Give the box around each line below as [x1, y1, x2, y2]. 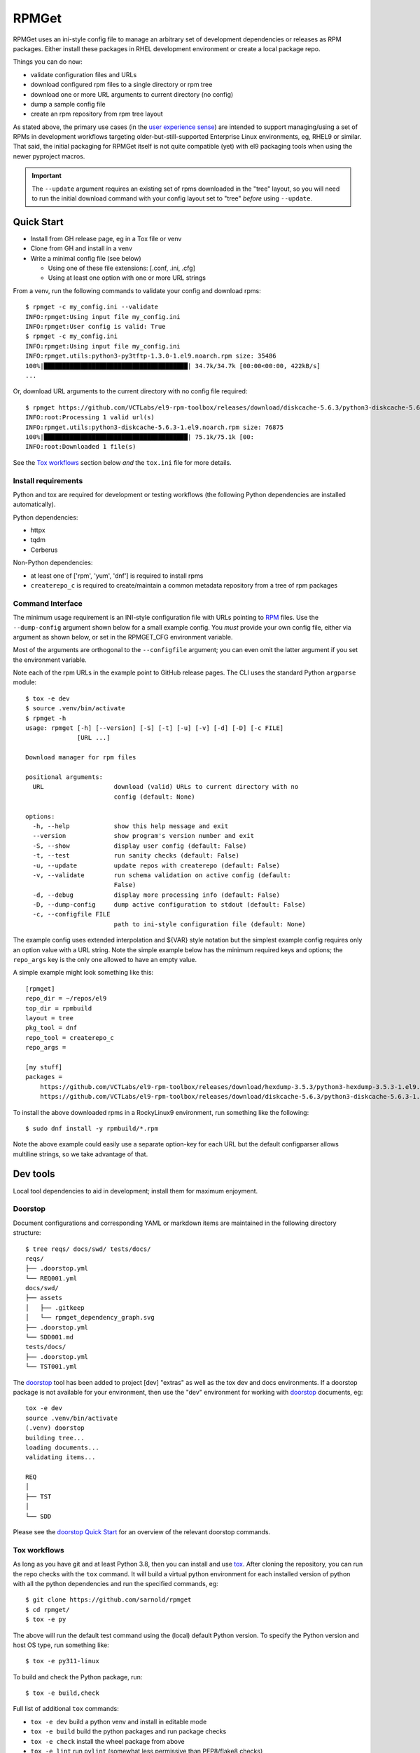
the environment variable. [13, 656, 87, 664]
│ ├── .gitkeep [25, 1304, 85, 1311]
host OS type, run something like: [13, 1641, 109, 1649]
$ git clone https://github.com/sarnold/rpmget [25, 1596, 192, 1604]
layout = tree [25, 1014, 73, 1022]
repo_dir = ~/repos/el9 [25, 994, 107, 1003]
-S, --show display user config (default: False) [32, 841, 247, 850]
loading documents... [25, 1443, 99, 1451]
